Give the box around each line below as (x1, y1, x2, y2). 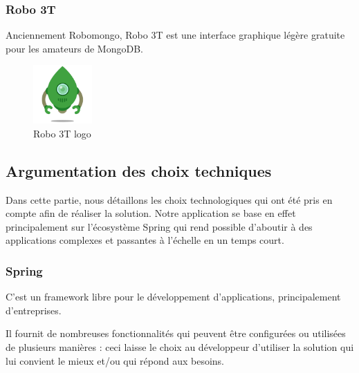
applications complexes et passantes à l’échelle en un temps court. (6, 233, 284, 247)
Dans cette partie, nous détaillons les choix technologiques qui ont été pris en (6, 192, 333, 207)
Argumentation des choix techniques (6, 160, 272, 181)
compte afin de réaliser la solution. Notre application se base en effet (6, 206, 296, 220)
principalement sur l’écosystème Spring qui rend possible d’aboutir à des (6, 219, 313, 233)
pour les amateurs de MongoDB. (6, 41, 143, 55)
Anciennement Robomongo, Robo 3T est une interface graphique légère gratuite (6, 28, 345, 42)
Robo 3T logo (33, 126, 91, 140)
